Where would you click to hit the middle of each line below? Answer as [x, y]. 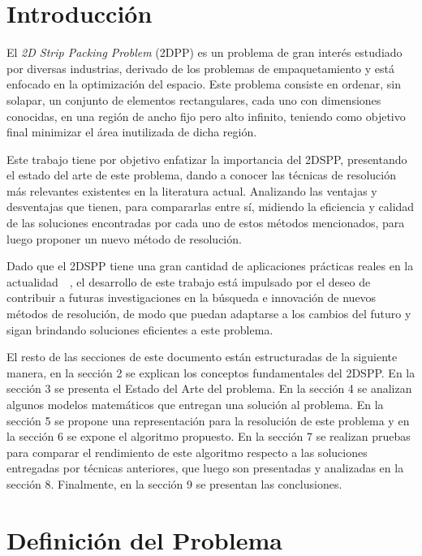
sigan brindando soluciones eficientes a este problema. [140, 329]
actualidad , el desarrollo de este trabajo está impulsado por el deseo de [189, 281]
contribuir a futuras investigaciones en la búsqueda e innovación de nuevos [192, 297]
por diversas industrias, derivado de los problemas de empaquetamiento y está [200, 68]
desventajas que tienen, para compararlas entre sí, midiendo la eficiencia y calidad [211, 207]
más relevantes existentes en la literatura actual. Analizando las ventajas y [192, 190]
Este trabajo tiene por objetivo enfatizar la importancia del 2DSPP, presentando [207, 159]
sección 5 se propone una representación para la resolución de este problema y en [208, 420]
